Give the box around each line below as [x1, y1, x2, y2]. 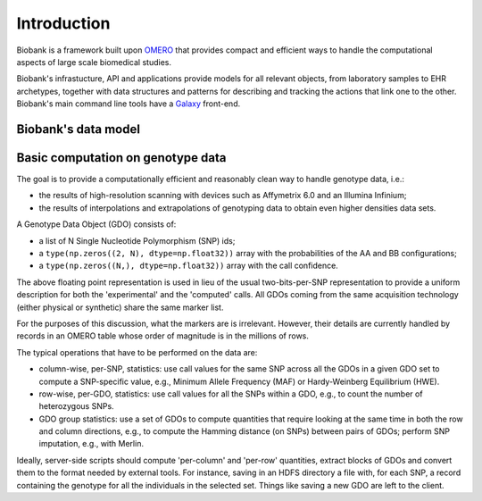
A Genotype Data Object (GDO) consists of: [16, 219, 177, 230]
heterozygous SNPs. [38, 401, 115, 412]
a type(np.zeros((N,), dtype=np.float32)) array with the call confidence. [38, 260, 338, 271]
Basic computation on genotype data [16, 150, 227, 165]
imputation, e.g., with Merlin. [38, 438, 145, 449]
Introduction [16, 13, 111, 33]
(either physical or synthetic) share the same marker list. [16, 302, 224, 313]
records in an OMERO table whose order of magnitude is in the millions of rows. [16, 330, 310, 341]
